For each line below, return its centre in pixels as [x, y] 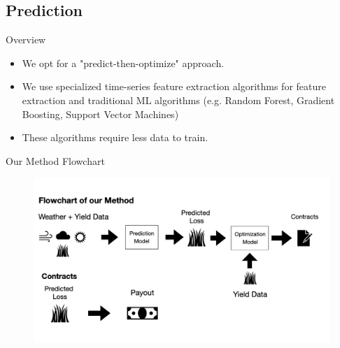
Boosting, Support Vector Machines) [100, 114]
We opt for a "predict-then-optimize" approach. [123, 63]
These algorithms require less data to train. [115, 137]
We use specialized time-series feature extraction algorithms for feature [174, 86]
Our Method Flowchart [55, 160]
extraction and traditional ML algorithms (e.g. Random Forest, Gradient [178, 100]
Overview [26, 39]
